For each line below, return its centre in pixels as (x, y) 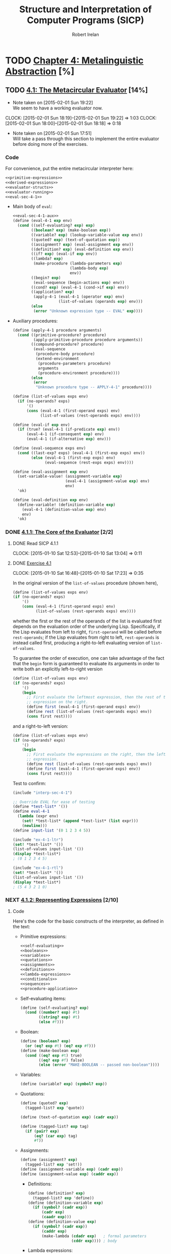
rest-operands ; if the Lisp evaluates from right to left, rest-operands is (86, 637)
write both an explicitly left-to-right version (58, 669)
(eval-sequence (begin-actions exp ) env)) (79, 282)
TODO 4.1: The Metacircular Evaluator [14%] (77, 90)
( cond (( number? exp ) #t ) (52, 1013)
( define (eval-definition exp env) (50, 500)
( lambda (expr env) (38, 816)
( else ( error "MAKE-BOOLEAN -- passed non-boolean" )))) (99, 1065)
